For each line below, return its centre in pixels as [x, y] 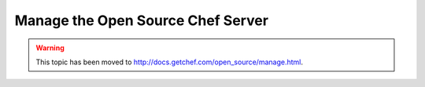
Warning [50, 48]
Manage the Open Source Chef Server [142, 20]
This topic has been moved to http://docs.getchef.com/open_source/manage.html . [169, 62]
